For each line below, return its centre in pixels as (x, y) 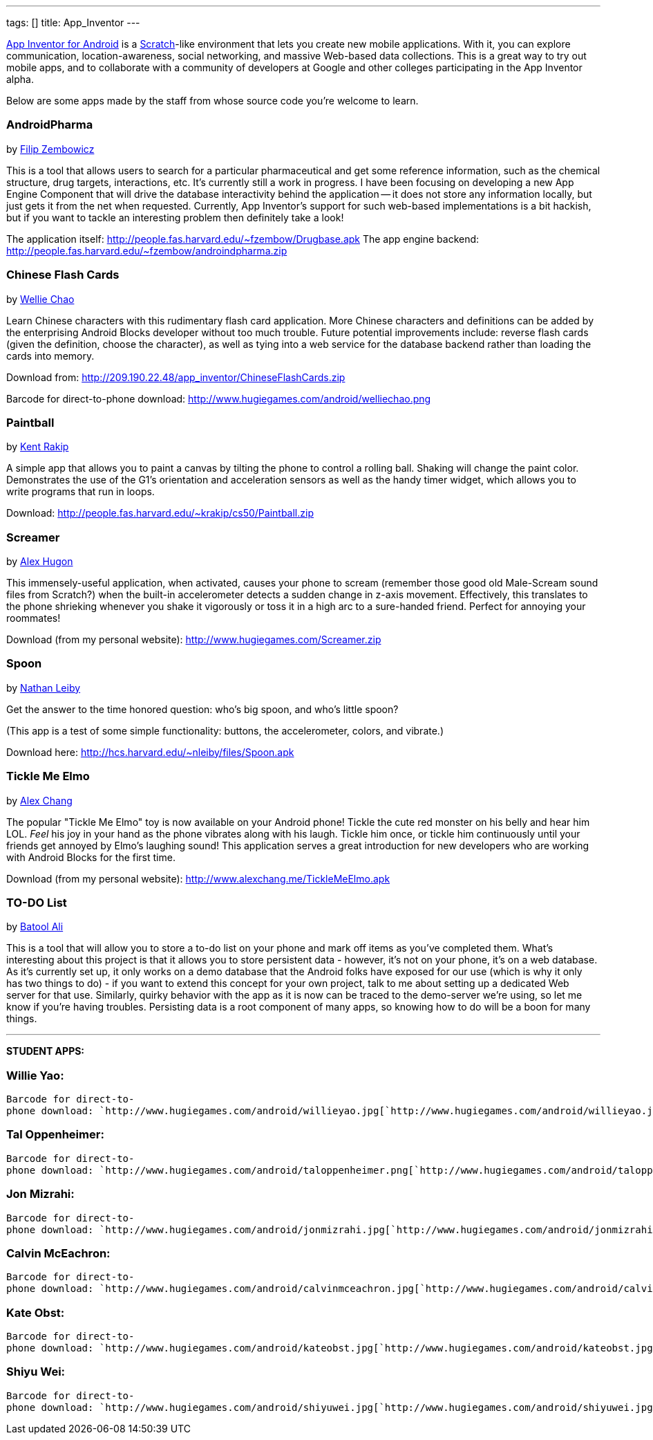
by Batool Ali (35, 927)
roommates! (34, 618)
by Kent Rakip (38, 447)
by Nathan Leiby (44, 687)
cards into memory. (50, 356)
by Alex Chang (39, 800)
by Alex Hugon (40, 561)
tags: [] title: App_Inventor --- (73, 22)
